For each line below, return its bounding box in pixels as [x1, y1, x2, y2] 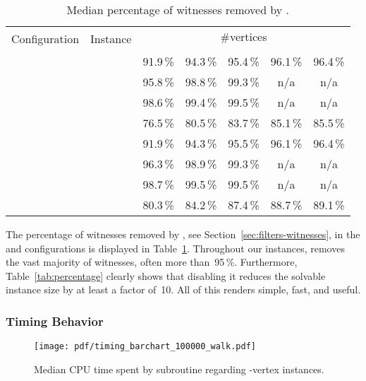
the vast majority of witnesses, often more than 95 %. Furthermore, [6, 254, 298, 269]
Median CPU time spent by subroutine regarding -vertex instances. [34, 361, 324, 376]
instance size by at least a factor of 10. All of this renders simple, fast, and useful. [6, 282, 361, 297]
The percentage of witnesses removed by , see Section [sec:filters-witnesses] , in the [6, 227, 360, 241]
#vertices [220, 28, 267, 45]
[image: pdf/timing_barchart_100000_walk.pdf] [34, 341, 256, 352]
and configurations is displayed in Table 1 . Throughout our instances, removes [6, 240, 345, 255]
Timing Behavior [6, 312, 104, 329]
